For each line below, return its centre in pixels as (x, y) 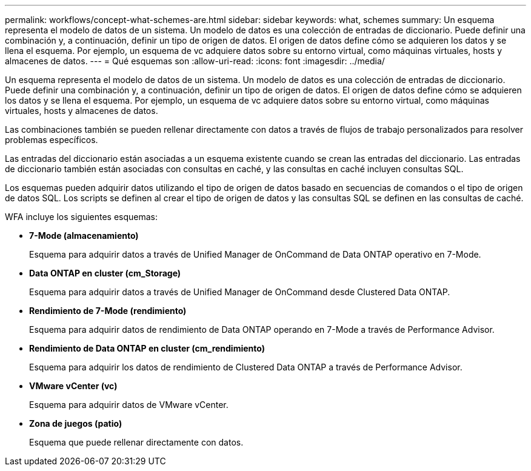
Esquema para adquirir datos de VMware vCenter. (129, 405)
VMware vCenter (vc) (73, 386)
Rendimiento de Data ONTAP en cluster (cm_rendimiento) (147, 348)
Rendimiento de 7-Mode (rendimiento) (108, 311)
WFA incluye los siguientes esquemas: (82, 217)
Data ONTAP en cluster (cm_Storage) (105, 273)
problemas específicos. (52, 140)
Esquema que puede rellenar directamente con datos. (136, 442)
